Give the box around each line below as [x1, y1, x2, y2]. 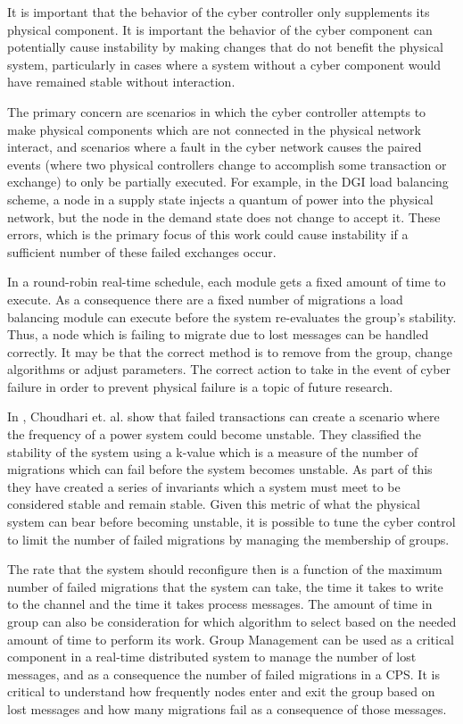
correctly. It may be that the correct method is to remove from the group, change [7, 342, 452, 361]
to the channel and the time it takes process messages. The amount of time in [7, 595, 433, 613]
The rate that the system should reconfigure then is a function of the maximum [7, 560, 442, 578]
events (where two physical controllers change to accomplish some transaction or [7, 154, 447, 173]
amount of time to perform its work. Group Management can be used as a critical [7, 629, 455, 648]
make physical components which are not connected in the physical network [7, 120, 421, 138]
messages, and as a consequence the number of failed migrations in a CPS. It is [7, 664, 440, 683]
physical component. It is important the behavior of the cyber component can [7, 20, 433, 38]
